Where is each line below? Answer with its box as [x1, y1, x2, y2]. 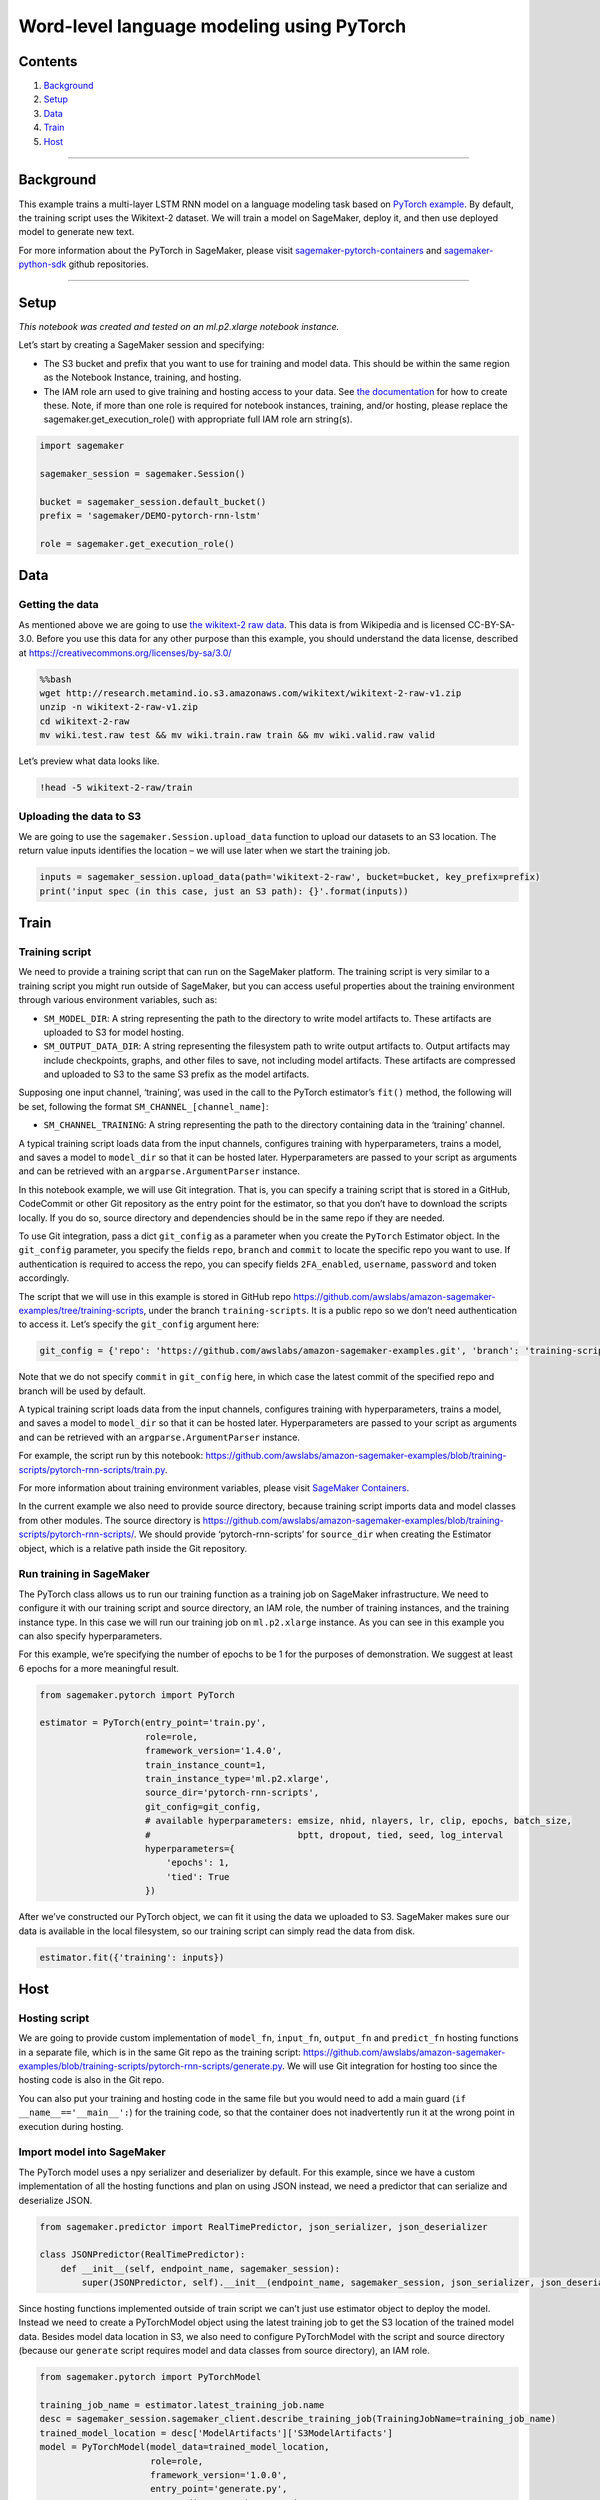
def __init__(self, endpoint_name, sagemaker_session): [60, 2263, 341, 2274]
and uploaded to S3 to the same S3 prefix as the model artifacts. [43, 1068, 310, 1080]
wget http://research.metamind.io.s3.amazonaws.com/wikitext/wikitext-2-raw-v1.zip [39, 687, 462, 699]
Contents [18, 53, 78, 70]
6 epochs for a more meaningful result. [18, 1662, 180, 1674]
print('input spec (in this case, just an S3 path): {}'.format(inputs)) [39, 885, 409, 897]
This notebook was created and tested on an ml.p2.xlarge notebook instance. [18, 321, 340, 332]
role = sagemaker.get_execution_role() [39, 538, 235, 550]
